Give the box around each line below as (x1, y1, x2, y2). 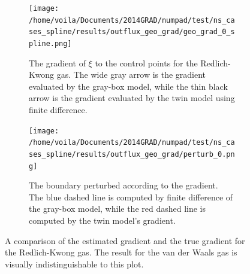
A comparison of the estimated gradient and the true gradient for (5, 234, 245, 246)
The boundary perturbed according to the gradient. (29, 179, 218, 191)
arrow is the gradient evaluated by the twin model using (29, 92, 235, 104)
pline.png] (29, 39, 72, 48)
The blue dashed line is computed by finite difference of (29, 190, 233, 203)
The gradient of (29, 56, 86, 69)
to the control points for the (95, 56, 198, 69)
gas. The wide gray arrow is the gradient (56, 68, 206, 81)
